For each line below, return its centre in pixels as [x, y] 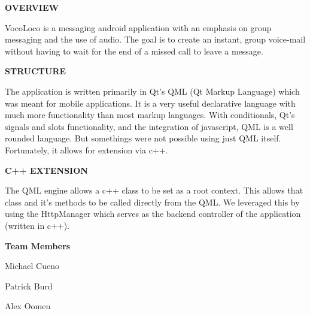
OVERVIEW [32, 7]
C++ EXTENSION [46, 170]
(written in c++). [37, 225]
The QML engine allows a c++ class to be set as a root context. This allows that [154, 190]
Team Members [38, 245]
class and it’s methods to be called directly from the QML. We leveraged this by [152, 202]
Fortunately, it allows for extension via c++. [86, 150]
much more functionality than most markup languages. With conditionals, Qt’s [150, 115]
